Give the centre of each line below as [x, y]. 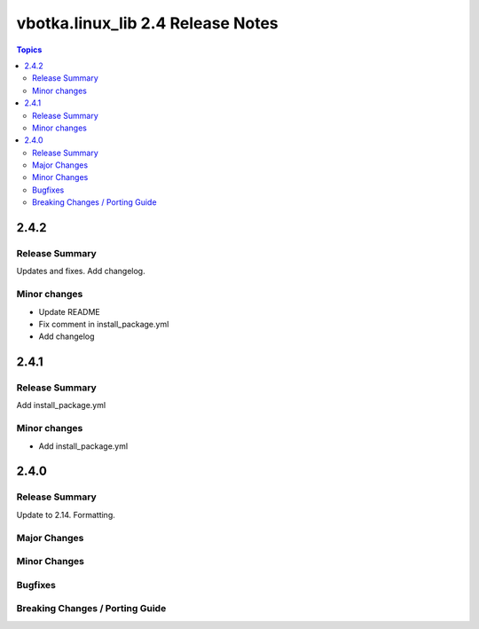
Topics [29, 50]
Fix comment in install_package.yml [104, 324]
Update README [70, 311]
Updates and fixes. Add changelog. [81, 271]
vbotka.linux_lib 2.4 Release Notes [147, 23]
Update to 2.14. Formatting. [66, 515]
